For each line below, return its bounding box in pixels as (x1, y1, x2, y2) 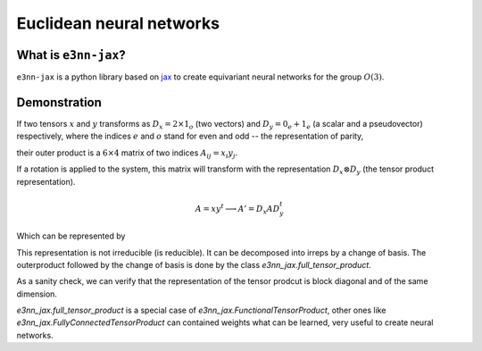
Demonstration (16, 95, 103, 110)
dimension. (16, 288, 58, 299)
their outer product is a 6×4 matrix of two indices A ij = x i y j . (16, 147, 238, 160)
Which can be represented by (16, 230, 126, 241)
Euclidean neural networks (16, 13, 220, 33)
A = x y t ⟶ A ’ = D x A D (195, 202, 280, 216)
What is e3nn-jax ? (16, 47, 127, 63)
